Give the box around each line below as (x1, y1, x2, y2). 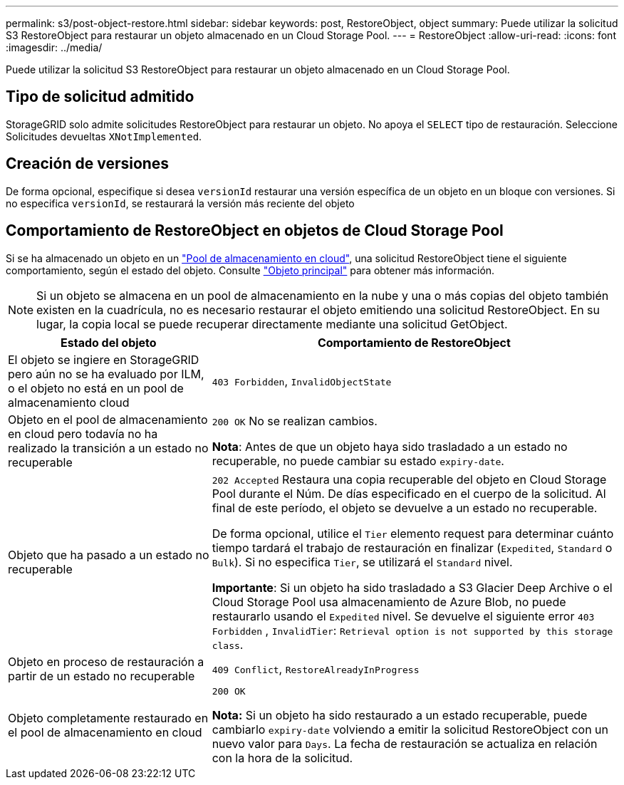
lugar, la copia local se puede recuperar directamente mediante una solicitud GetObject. (36, 316, 508, 331)
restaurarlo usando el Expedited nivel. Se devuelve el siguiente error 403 (212, 608, 595, 623)
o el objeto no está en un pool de (8, 380, 184, 395)
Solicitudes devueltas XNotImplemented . (6, 130, 202, 142)
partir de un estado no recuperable (8, 668, 195, 683)
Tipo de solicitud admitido (6, 88, 194, 106)
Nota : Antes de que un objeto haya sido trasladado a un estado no (212, 439, 568, 454)
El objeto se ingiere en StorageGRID (8, 352, 199, 367)
